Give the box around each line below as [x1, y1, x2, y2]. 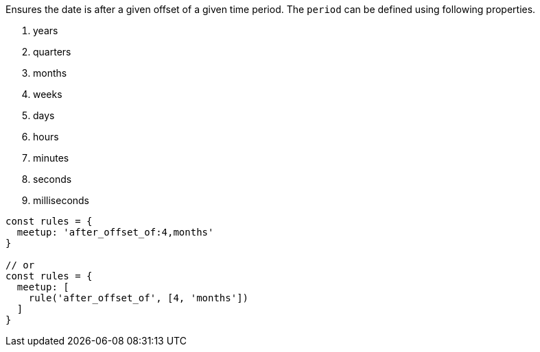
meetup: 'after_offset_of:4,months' [16, 227, 214, 238]
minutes [33, 152, 69, 164]
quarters [33, 46, 71, 58]
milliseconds [33, 194, 90, 206]
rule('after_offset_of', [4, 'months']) [28, 292, 249, 303]
